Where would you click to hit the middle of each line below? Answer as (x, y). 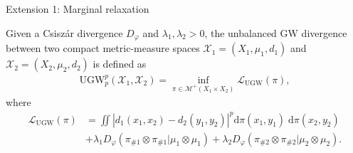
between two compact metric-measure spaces (103, 48)
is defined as (120, 64)
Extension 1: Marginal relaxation (78, 9)
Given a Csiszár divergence (64, 32)
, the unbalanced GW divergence (276, 32)
